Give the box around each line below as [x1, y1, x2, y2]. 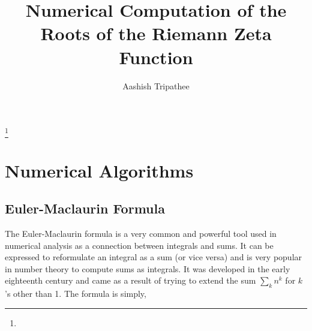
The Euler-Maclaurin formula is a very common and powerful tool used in [5, 227, 277, 239]
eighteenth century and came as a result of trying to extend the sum [5, 274, 256, 287]
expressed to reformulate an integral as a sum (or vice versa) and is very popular [5, 251, 302, 263]
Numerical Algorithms [5, 158, 194, 182]
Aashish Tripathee [122, 79, 190, 92]
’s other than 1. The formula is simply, [5, 287, 146, 300]
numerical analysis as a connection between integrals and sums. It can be [5, 239, 274, 251]
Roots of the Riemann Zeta [40, 21, 272, 46]
